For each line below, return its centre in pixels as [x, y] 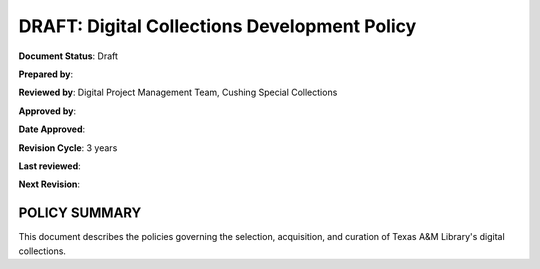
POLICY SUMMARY [80, 213]
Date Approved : [52, 129]
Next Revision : [49, 184]
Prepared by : [46, 74]
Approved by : [47, 111]
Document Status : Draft [68, 56]
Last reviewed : [50, 166]
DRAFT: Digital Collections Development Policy [217, 26]
